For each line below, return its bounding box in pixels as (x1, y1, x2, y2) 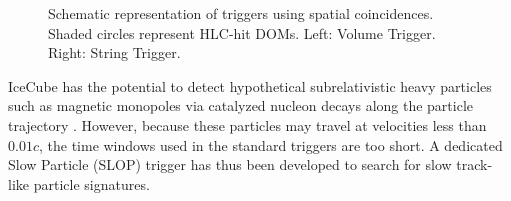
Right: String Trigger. (48, 42, 181, 63)
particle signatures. (33, 173, 150, 194)
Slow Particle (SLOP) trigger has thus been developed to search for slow (8, 154, 452, 175)
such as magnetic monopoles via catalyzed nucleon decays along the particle (8, 95, 474, 116)
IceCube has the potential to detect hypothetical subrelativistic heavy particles (8, 75, 492, 96)
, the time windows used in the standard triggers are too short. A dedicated (38, 134, 503, 155)
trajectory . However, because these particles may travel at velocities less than (8, 114, 487, 135)
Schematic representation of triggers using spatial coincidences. (48, 3, 434, 23)
